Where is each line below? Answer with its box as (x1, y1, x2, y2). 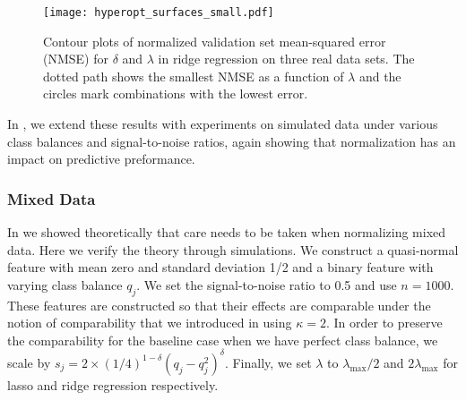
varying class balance (7, 275, 123, 294)
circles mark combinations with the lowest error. (43, 84, 308, 103)
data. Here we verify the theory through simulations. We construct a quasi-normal (7, 240, 459, 259)
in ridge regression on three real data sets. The (158, 49, 415, 68)
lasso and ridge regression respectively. (7, 375, 219, 394)
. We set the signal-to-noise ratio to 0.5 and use (136, 275, 397, 294)
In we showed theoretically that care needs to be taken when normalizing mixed (7, 223, 446, 242)
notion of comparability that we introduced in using (7, 313, 292, 332)
